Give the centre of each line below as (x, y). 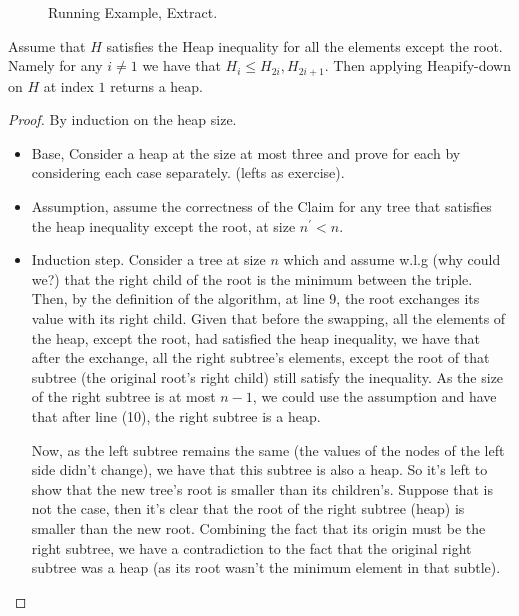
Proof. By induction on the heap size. (122, 119)
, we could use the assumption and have (374, 396)
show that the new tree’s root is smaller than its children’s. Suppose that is (262, 488)
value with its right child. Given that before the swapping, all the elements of (268, 317)
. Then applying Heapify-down (418, 65)
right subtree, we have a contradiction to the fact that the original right (251, 547)
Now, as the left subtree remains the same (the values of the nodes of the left (268, 449)
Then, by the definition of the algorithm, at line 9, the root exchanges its (255, 298)
